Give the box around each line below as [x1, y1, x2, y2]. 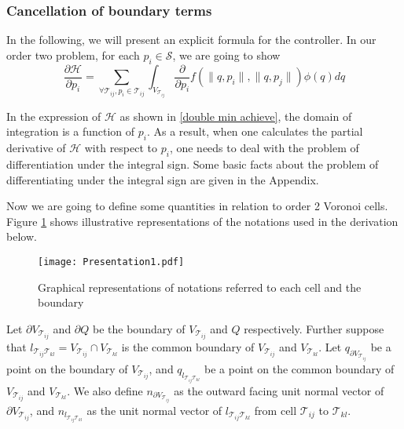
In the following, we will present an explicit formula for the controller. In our [6, 31, 376, 48]
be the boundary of [93, 320, 185, 336]
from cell [254, 402, 297, 419]
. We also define [67, 382, 143, 398]
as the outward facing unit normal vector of [174, 382, 384, 398]
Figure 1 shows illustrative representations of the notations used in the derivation [6, 213, 398, 229]
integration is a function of [6, 123, 135, 140]
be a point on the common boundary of [204, 360, 395, 376]
